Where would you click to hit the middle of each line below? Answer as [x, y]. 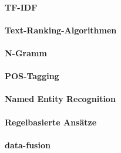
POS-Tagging [32, 76]
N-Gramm [26, 52]
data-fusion [28, 144]
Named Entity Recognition [60, 99]
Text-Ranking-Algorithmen [61, 30]
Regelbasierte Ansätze [51, 122]
